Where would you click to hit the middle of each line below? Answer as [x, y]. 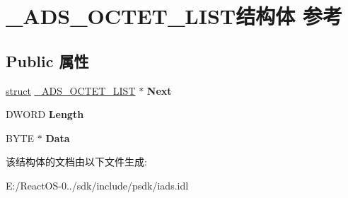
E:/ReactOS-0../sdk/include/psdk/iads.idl [97, 185]
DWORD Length [45, 114]
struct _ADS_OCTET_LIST [71, 90]
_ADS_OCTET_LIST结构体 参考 [174, 16]
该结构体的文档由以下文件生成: [76, 162]
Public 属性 [47, 60]
